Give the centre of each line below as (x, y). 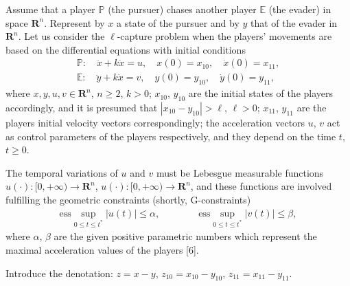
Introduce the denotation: (59, 273)
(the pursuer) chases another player (182, 9)
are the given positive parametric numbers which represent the (185, 236)
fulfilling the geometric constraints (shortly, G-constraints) (128, 199)
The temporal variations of (62, 172)
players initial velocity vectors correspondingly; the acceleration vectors (155, 123)
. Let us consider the (61, 36)
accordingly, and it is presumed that (82, 108)
